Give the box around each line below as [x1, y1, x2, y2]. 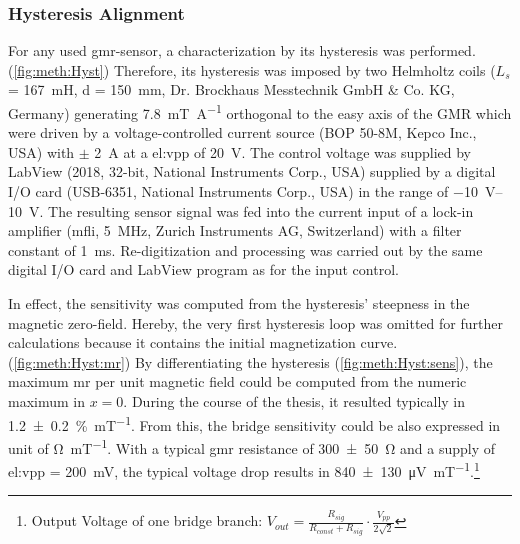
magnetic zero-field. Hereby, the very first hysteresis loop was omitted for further [8, 312, 503, 333]
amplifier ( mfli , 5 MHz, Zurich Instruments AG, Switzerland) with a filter [8, 220, 462, 241]
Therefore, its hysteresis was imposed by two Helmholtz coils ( [113, 59, 496, 80]
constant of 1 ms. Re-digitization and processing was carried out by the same [8, 239, 483, 260]
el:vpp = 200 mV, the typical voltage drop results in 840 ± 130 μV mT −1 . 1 [8, 458, 480, 481]
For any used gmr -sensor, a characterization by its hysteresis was [8, 40, 405, 61]
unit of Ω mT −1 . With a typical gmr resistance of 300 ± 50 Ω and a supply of [8, 434, 495, 458]
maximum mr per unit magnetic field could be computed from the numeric [8, 371, 467, 392]
